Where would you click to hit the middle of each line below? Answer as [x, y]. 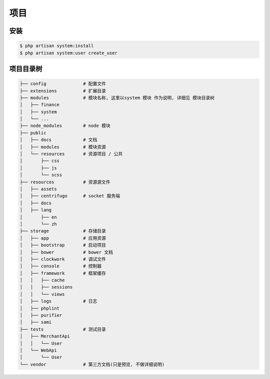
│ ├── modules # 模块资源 [63, 147]
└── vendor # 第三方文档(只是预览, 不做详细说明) [92, 364]
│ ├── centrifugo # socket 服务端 [70, 196]
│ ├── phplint [40, 308]
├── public [33, 133]
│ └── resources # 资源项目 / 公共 [71, 154]
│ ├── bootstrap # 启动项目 [63, 245]
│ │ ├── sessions [46, 287]
